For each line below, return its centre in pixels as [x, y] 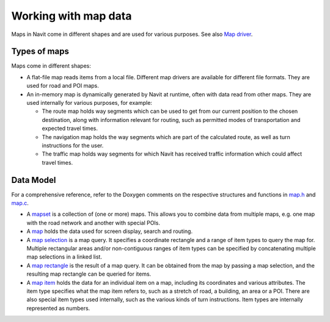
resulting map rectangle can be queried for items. [89, 274]
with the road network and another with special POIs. [94, 223]
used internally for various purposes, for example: [90, 103]
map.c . [20, 203]
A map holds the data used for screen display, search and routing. [109, 231]
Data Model [34, 180]
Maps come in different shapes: [51, 66]
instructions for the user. [73, 145]
